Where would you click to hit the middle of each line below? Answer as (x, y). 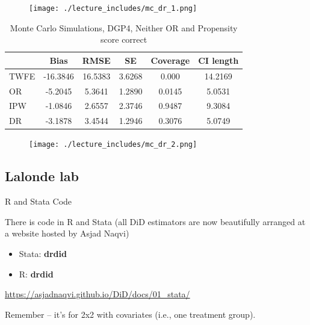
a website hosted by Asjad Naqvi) (67, 233)
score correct (124, 39)
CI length (219, 60)
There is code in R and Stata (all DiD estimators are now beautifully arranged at (155, 221)
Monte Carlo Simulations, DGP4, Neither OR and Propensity (124, 27)
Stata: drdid (43, 253)
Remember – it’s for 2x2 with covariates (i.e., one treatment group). (130, 314)
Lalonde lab (42, 176)
